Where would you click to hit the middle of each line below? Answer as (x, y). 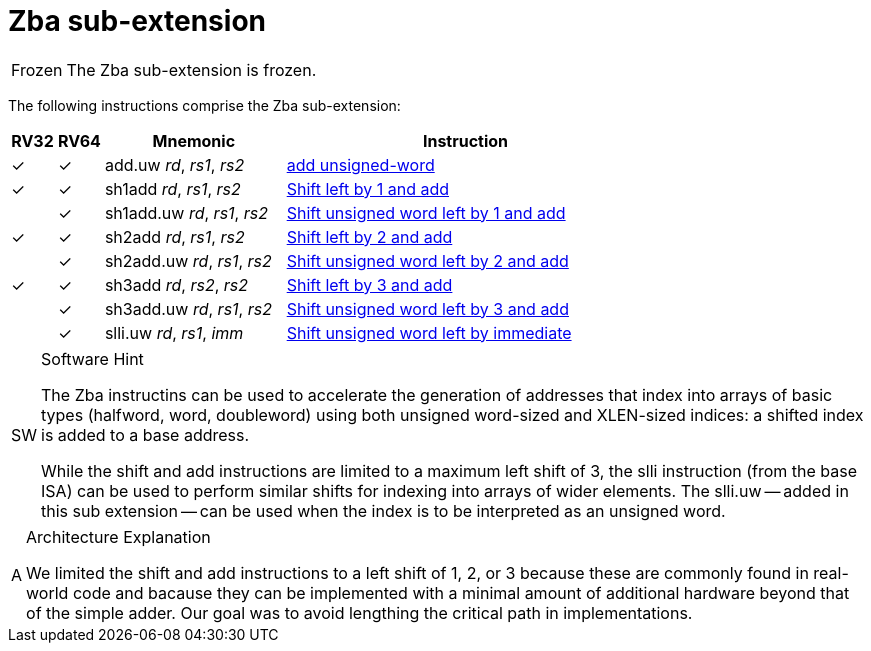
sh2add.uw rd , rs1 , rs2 (188, 260)
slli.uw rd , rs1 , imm (174, 332)
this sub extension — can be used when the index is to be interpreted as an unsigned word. (383, 510)
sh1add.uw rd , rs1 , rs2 (186, 212)
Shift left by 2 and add (369, 236)
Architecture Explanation (118, 536)
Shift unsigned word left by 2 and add (427, 260)
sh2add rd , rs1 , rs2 (174, 236)
